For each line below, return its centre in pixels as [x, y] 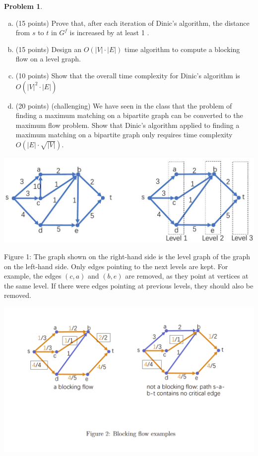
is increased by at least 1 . [109, 32]
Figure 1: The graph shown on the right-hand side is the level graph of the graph [127, 256]
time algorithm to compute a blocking [182, 49]
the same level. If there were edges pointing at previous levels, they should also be [129, 285]
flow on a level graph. [48, 59]
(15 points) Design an [48, 49]
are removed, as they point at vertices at [187, 276]
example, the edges [33, 276]
